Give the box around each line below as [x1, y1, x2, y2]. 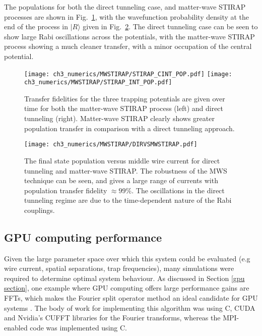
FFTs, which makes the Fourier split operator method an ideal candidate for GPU [4, 293, 258, 303]
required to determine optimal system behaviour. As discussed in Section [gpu [4, 272, 245, 283]
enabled [4, 322, 28, 332]
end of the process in [4, 21, 68, 32]
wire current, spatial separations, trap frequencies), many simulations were [4, 263, 234, 273]
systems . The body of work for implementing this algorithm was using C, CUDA [4, 302, 255, 313]
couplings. [24, 204, 55, 215]
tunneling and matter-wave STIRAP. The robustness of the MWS [24, 165, 227, 176]
